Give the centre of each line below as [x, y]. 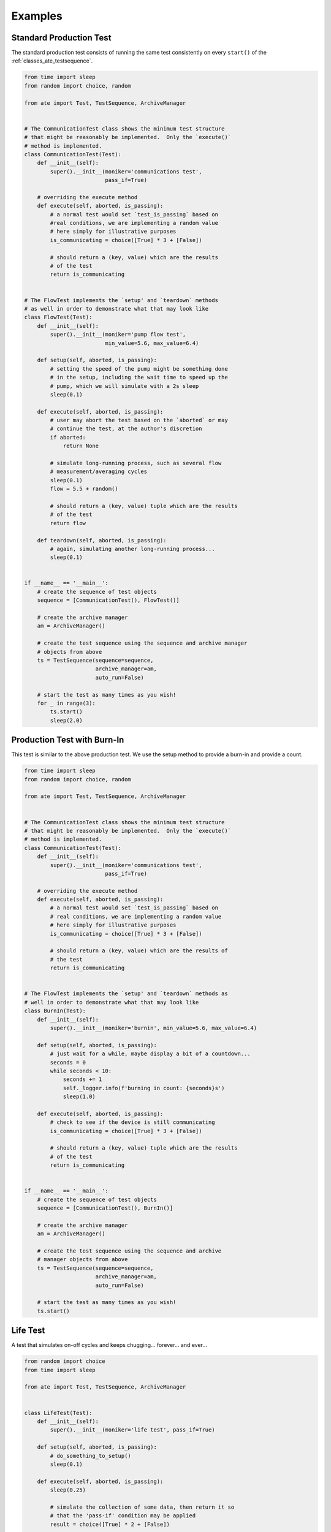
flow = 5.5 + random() [84, 489]
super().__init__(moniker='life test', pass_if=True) [132, 1430]
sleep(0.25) [68, 1490]
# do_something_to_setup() [90, 1456]
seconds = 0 [68, 1062]
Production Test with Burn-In [68, 740]
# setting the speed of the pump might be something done [139, 369]
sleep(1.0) [79, 1097]
